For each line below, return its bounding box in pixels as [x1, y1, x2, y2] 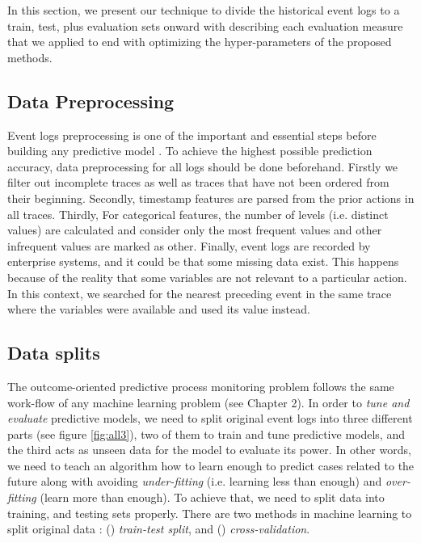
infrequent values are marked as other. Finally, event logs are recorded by [7, 237, 371, 254]
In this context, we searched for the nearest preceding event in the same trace [7, 284, 392, 301]
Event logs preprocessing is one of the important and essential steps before [7, 126, 377, 143]
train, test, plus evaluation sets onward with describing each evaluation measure [7, 17, 403, 34]
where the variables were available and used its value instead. [7, 301, 310, 318]
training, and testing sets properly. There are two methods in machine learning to [7, 504, 412, 521]
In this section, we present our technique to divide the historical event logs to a [7, 2, 400, 18]
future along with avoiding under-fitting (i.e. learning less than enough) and [7, 473, 382, 490]
